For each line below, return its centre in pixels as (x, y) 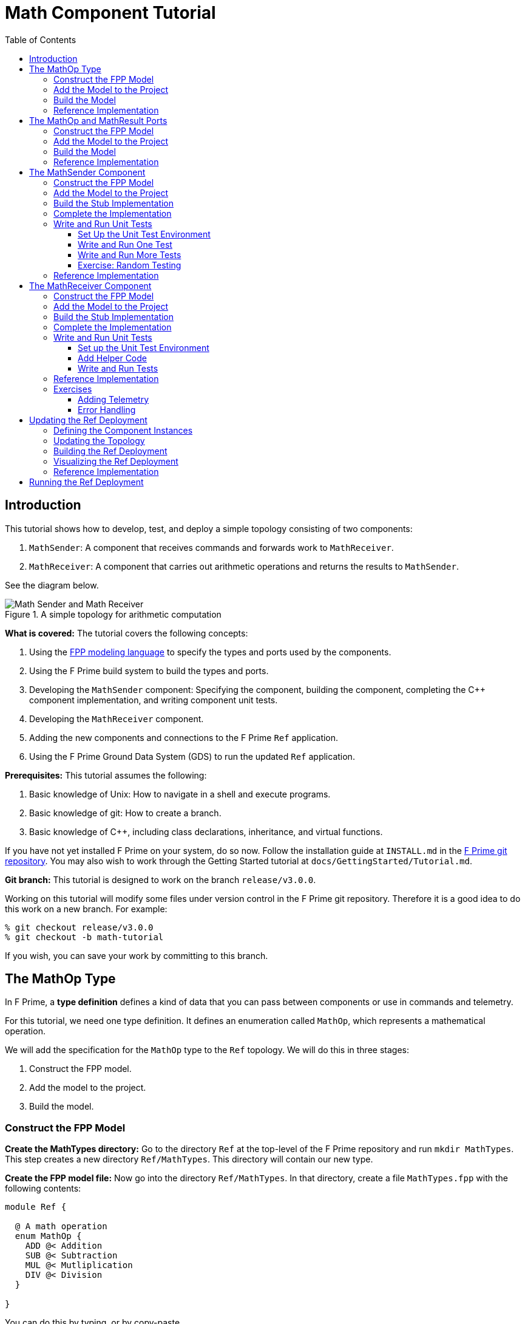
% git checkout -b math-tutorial (84, 937)
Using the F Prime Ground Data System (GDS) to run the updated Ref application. (192, 756)
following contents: (43, 1189)
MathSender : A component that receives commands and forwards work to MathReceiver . (212, 547)
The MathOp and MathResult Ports (98, 120)
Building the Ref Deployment (110, 451)
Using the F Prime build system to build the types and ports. (149, 671)
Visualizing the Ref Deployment (116, 461)
